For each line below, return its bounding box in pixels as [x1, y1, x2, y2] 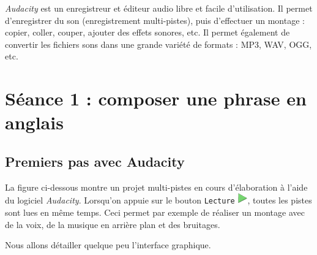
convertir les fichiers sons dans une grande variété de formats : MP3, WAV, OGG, [5, 37, 312, 50]
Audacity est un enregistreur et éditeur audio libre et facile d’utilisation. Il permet [5, 2, 313, 14]
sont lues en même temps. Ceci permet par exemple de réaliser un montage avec [5, 205, 305, 218]
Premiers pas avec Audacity [5, 151, 185, 170]
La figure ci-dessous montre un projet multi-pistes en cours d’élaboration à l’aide [5, 180, 308, 193]
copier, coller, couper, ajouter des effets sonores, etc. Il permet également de [5, 26, 290, 39]
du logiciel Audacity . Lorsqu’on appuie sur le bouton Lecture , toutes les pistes [5, 194, 312, 207]
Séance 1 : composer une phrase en [5, 86, 307, 111]
